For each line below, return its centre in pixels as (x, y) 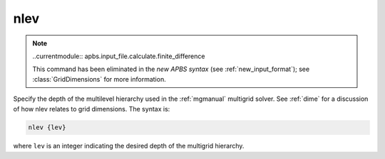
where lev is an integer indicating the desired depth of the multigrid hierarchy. (129, 146)
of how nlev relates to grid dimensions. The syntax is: (92, 109)
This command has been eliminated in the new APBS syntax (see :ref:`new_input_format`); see (171, 69)
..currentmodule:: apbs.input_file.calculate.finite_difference (119, 56)
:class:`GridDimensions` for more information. (99, 79)
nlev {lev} (47, 127)
